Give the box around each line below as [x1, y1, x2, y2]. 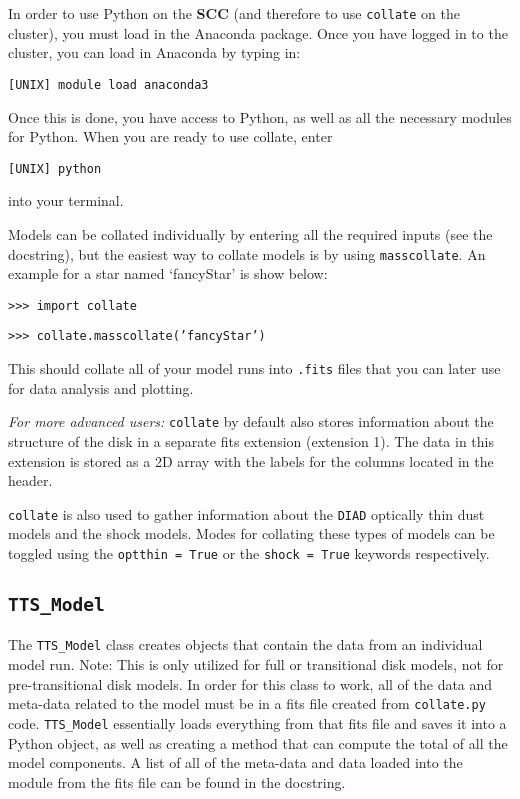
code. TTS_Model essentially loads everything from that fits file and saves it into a [8, 712, 507, 733]
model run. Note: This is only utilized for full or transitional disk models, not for [8, 654, 504, 675]
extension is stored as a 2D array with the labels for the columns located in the [8, 450, 494, 471]
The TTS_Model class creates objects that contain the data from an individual [8, 634, 483, 655]
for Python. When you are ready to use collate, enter [8, 126, 333, 147]
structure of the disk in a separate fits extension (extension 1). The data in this [8, 431, 494, 451]
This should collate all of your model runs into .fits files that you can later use [8, 358, 501, 379]
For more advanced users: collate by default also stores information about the [8, 411, 494, 432]
